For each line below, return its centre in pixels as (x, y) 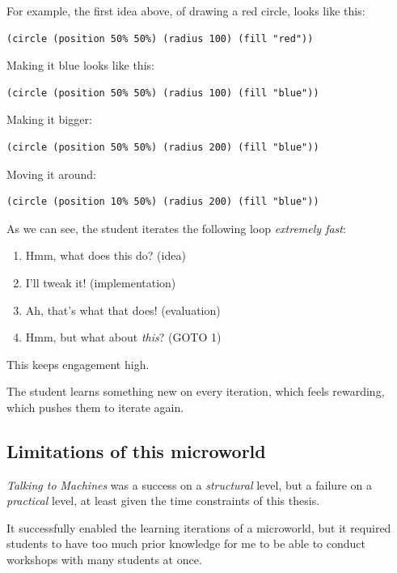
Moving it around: (51, 174)
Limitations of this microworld (136, 450)
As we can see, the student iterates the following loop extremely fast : (176, 228)
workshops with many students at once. (104, 560)
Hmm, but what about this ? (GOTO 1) (123, 337)
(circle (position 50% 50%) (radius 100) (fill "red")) (160, 38)
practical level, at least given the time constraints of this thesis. (163, 501)
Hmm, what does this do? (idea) (106, 255)
